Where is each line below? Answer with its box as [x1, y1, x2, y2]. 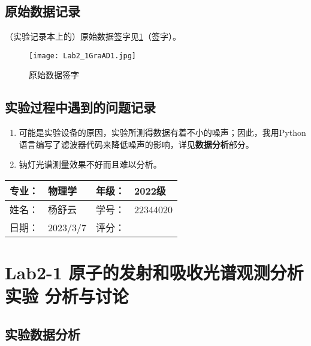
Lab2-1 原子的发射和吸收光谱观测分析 [5, 260, 304, 285]
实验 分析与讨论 [5, 284, 129, 308]
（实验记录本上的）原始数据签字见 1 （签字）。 [5, 30, 181, 43]
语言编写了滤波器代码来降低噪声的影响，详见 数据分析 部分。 [19, 138, 254, 150]
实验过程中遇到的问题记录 [5, 98, 156, 117]
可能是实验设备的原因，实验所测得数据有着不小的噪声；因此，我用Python [19, 126, 306, 139]
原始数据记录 [5, 2, 80, 20]
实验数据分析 [5, 324, 80, 343]
